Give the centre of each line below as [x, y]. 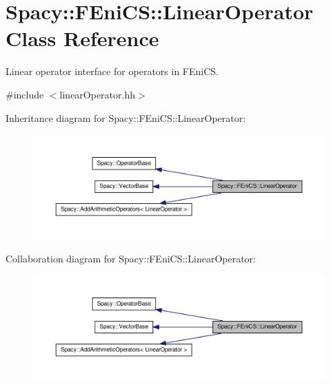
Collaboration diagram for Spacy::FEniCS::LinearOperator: [131, 258]
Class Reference [82, 38]
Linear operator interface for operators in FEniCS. [112, 71]
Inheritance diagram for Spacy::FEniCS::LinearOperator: [126, 117]
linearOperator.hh [98, 94]
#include [25, 94]
